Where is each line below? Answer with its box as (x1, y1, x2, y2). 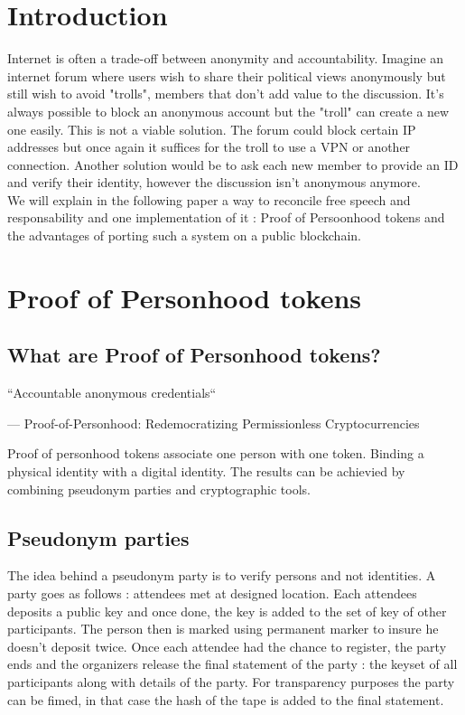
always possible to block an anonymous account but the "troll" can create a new (7, 101, 450, 120)
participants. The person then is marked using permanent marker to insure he (7, 619, 439, 638)
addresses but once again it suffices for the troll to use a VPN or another (7, 137, 411, 156)
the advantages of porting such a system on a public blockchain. (7, 226, 361, 245)
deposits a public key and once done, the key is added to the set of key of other (7, 601, 447, 620)
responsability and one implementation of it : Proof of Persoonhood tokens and (7, 208, 445, 227)
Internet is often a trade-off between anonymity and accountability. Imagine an (7, 49, 444, 68)
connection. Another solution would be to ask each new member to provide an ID (7, 155, 459, 174)
